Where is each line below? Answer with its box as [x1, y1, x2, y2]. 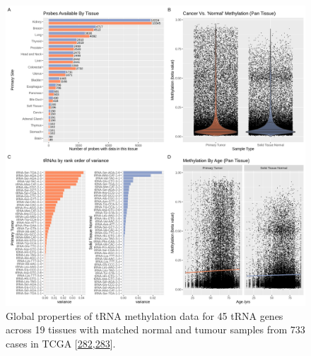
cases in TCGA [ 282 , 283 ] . [6, 335, 116, 350]
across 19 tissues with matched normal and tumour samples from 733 [6, 322, 305, 337]
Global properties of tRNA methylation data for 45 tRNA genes [6, 308, 283, 323]
